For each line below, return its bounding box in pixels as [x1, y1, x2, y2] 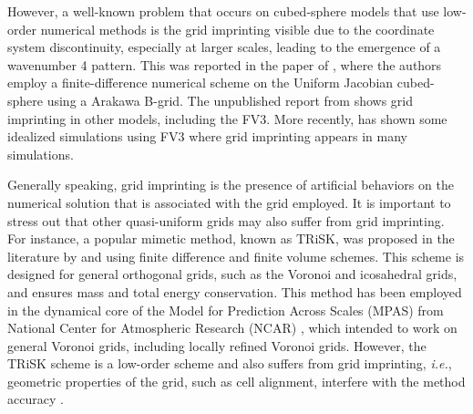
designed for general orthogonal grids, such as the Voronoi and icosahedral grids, [7, 264, 458, 284]
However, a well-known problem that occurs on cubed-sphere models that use [7, 2, 439, 20]
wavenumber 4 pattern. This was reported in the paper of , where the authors [7, 55, 442, 74]
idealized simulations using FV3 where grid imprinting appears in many [7, 127, 407, 146]
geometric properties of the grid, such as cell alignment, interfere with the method [7, 371, 466, 390]
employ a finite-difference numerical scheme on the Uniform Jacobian [7, 73, 394, 92]
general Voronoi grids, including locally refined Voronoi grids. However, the [7, 336, 427, 355]
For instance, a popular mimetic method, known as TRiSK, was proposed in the [7, 229, 455, 248]
